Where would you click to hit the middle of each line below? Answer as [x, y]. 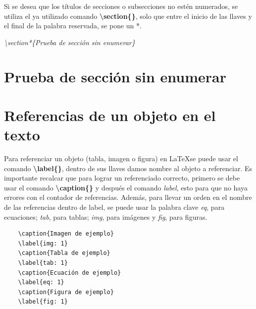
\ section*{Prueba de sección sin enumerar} [70, 42]
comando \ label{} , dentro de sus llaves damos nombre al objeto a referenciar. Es [128, 168]
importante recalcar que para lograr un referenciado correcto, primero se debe [122, 178]
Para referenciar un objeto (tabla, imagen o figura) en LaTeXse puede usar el [121, 158]
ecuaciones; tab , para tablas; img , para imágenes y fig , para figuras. [106, 216]
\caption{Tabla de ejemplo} [64, 253]
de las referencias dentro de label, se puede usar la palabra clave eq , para [114, 207]
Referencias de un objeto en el [110, 115]
